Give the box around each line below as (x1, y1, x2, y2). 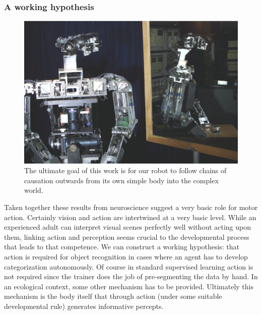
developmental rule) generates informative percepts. (4, 300, 164, 311)
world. (24, 185, 43, 195)
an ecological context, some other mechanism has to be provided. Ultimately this (4, 281, 254, 291)
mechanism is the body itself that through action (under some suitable (4, 291, 222, 301)
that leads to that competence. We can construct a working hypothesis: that (4, 241, 240, 252)
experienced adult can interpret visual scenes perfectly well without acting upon (4, 222, 251, 232)
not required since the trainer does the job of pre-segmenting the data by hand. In (4, 271, 258, 282)
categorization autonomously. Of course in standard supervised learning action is (4, 261, 253, 272)
